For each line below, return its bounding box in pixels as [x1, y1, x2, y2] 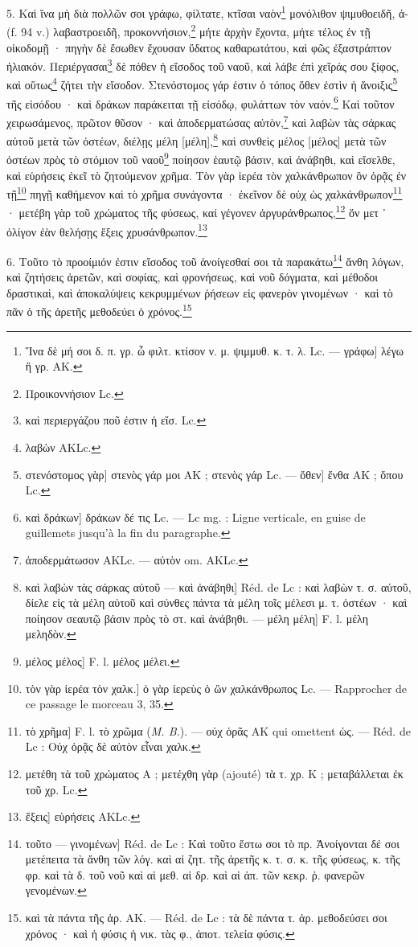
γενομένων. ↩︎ [25, 882, 87, 899]
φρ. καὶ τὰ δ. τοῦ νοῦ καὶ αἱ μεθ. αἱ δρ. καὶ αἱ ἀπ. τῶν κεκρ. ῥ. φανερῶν [25, 866, 365, 883]
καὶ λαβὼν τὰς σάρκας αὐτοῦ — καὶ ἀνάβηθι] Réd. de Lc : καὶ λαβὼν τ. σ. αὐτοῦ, [25, 578, 412, 595]
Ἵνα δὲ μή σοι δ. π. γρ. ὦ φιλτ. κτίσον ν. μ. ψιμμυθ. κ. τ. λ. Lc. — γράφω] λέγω [25, 342, 404, 359]
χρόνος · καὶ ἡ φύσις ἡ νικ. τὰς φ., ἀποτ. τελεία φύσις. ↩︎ [25, 924, 295, 941]
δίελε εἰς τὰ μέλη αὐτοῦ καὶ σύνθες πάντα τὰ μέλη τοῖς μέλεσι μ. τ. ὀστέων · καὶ [25, 594, 408, 611]
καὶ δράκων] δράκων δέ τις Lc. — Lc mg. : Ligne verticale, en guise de [25, 508, 366, 525]
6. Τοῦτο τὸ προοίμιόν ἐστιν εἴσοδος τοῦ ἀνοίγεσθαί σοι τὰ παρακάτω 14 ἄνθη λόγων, [6, 250, 404, 269]
